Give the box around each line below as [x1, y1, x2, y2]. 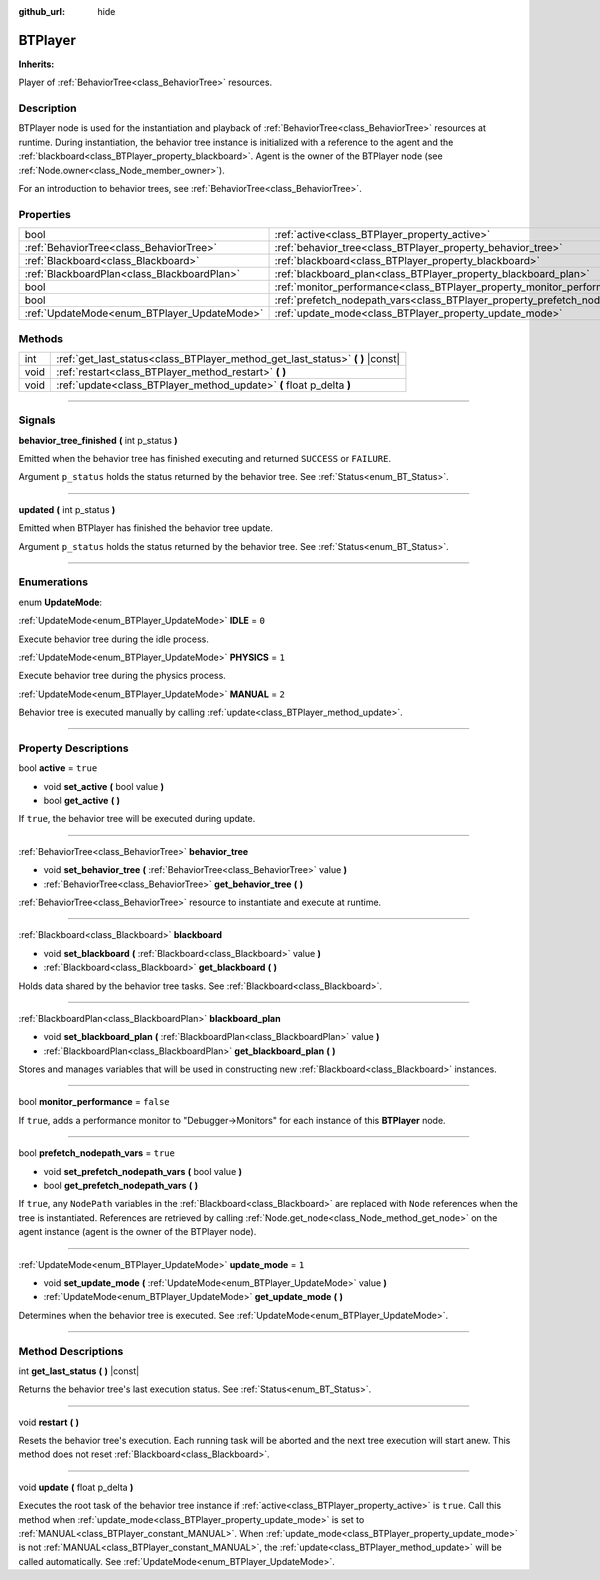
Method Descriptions [18, 1344, 124, 1358]
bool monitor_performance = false [18, 1096, 170, 1108]
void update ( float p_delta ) [18, 1481, 134, 1493]
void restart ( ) [18, 1416, 80, 1428]
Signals [18, 413, 56, 427]
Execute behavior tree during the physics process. [18, 670, 227, 682]
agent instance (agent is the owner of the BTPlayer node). [18, 1226, 257, 1238]
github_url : [18, 6, 65, 17]
